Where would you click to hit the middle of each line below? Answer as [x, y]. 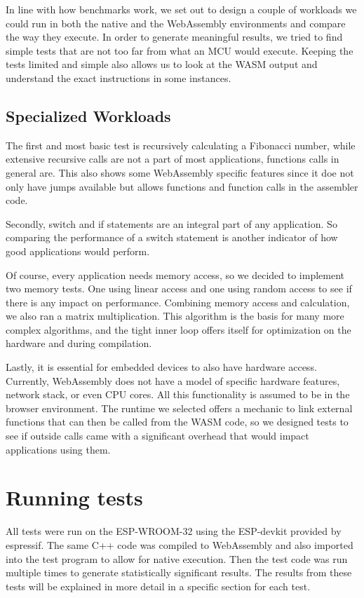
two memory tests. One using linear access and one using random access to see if [179, 288]
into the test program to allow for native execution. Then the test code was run [177, 558]
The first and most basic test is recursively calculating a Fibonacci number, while [181, 145]
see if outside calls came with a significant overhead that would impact [157, 436]
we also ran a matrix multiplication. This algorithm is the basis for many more [175, 316]
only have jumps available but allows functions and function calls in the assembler [182, 186]
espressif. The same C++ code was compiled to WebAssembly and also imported [180, 544]
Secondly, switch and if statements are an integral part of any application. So [171, 223]
